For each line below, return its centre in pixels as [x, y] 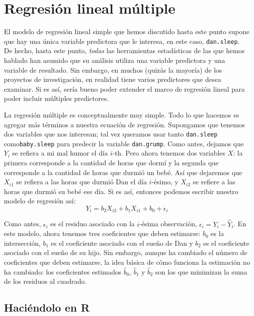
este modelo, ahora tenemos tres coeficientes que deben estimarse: [102, 233]
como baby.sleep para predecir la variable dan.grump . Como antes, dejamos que [124, 143]
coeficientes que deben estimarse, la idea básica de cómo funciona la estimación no [127, 262]
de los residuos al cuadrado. [45, 281]
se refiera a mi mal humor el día [60, 153]
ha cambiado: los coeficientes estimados [63, 271]
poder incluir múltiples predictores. [56, 98]
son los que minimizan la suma [201, 271]
